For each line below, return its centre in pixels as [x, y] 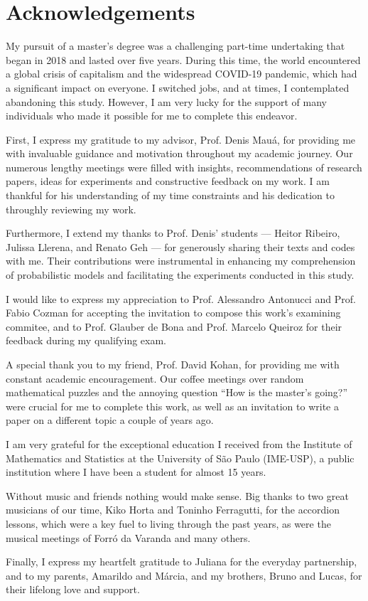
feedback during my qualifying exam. [86, 340]
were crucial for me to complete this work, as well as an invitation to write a [172, 406]
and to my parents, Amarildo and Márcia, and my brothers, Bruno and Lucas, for [184, 575]
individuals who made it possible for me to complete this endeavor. [152, 116]
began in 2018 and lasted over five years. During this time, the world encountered [183, 59]
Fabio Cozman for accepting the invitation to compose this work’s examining [173, 313]
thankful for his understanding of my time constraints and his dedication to [170, 195]
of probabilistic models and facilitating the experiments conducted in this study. [180, 275]
